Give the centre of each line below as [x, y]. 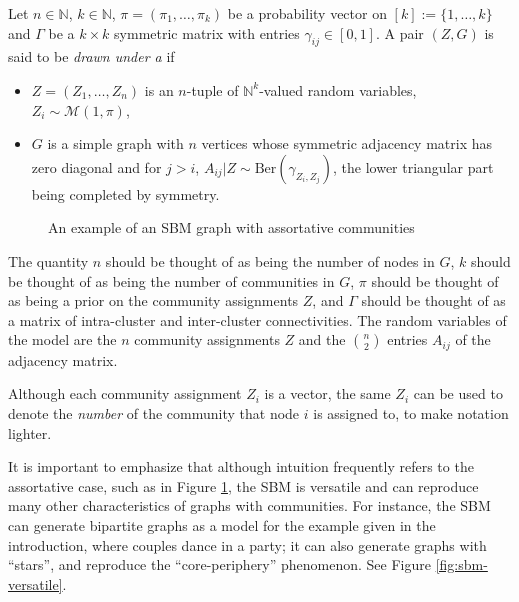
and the [322, 339]
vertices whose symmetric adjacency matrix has [347, 143]
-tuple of [212, 89]
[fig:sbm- [461, 564]
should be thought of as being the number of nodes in [270, 260]
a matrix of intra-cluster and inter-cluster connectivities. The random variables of [257, 319]
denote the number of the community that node [154, 412]
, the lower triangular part [413, 166]
